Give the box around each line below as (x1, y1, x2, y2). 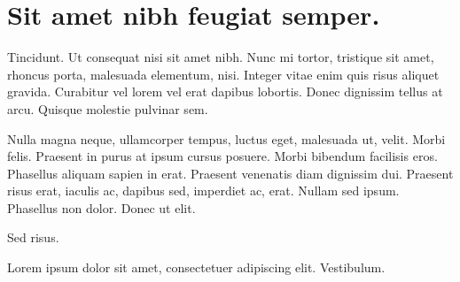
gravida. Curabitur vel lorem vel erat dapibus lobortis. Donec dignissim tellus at (7, 82, 443, 101)
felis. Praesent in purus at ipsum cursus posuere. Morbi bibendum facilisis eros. (7, 147, 438, 165)
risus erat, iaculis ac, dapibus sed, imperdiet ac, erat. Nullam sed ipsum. (7, 181, 400, 200)
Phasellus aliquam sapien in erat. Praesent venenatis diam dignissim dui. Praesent (7, 164, 454, 182)
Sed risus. (7, 228, 59, 247)
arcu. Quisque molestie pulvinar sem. (7, 99, 208, 118)
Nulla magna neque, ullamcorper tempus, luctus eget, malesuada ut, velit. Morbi (7, 129, 446, 148)
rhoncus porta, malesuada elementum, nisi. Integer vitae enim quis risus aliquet (7, 65, 440, 83)
